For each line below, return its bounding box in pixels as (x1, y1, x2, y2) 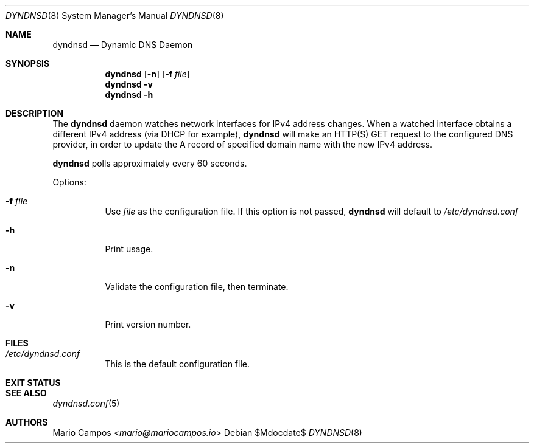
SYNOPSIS (5, 58, 50, 69)
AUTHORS (5, 417, 48, 427)
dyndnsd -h (105, 89, 153, 100)
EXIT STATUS (5, 377, 61, 388)
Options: (52, 177, 86, 187)
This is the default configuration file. (105, 359, 250, 369)
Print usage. (105, 244, 153, 254)
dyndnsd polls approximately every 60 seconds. (52, 158, 247, 168)
